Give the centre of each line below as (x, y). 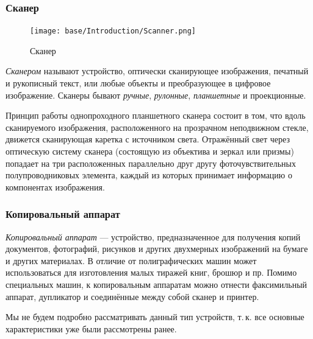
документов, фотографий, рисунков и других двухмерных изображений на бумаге (157, 249)
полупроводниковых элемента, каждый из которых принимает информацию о (149, 175)
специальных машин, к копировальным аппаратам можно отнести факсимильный (156, 284)
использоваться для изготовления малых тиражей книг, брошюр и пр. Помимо (151, 272)
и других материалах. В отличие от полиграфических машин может (131, 260)
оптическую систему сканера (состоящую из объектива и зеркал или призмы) (150, 151)
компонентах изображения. (55, 187)
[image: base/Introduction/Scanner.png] (113, 31)
